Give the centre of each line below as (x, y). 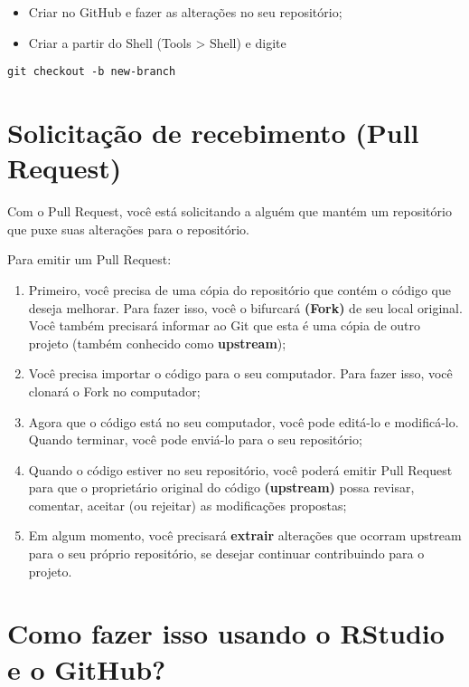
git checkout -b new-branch (92, 72)
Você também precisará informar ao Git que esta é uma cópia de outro (225, 325)
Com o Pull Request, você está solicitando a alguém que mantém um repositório (230, 211)
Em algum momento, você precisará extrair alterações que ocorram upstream (245, 535)
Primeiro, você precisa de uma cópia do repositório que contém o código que (239, 289)
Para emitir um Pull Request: (89, 259)
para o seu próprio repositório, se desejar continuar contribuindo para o (226, 553)
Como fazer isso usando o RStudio (226, 633)
